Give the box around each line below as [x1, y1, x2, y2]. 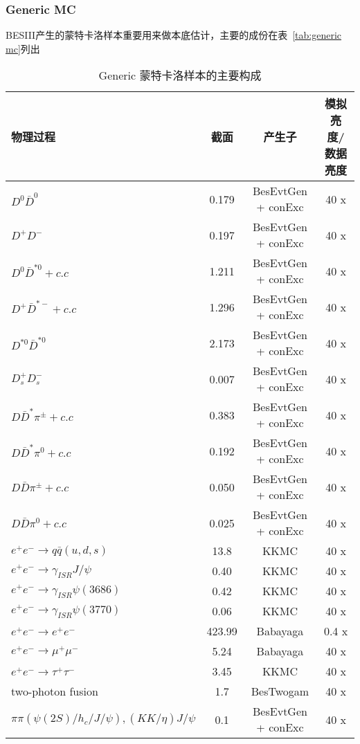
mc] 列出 [6, 41, 40, 55]
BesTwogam [251, 683, 309, 700]
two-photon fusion [11, 683, 98, 700]
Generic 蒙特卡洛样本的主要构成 [98, 67, 262, 84]
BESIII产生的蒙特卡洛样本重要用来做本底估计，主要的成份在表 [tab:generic [6, 28, 342, 42]
